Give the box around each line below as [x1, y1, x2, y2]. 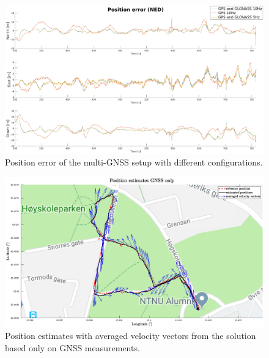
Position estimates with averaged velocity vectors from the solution [5, 329, 256, 342]
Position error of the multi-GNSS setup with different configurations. [5, 156, 263, 169]
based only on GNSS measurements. [5, 341, 140, 354]
